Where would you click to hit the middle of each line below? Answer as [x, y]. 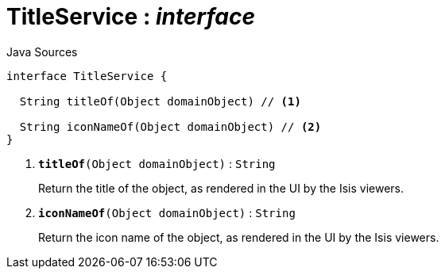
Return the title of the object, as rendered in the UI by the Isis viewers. [221, 188]
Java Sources [42, 52]
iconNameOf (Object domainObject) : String [167, 212]
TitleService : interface [131, 17]
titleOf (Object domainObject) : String [157, 163]
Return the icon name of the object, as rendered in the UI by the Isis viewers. [239, 237]
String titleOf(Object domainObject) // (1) [160, 101]
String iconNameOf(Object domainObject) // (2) [170, 126]
